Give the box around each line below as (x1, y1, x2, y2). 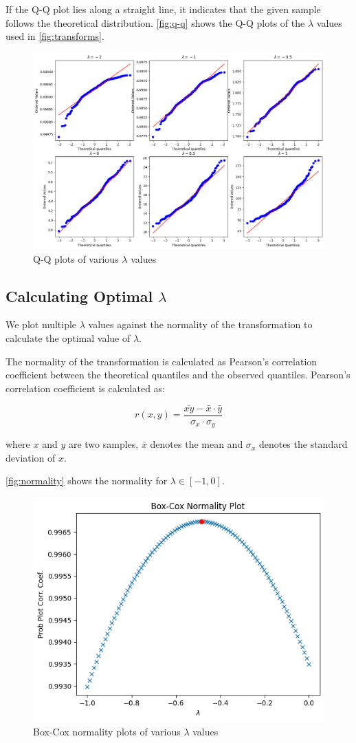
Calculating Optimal (5, 285, 153, 306)
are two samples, (68, 437, 139, 451)
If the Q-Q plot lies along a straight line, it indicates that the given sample (5, 2, 321, 16)
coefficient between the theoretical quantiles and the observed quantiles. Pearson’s (5, 367, 351, 382)
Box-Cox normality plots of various (33, 724, 181, 738)
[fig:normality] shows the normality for (5, 473, 168, 488)
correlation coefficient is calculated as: (5, 380, 165, 395)
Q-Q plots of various (33, 251, 119, 266)
